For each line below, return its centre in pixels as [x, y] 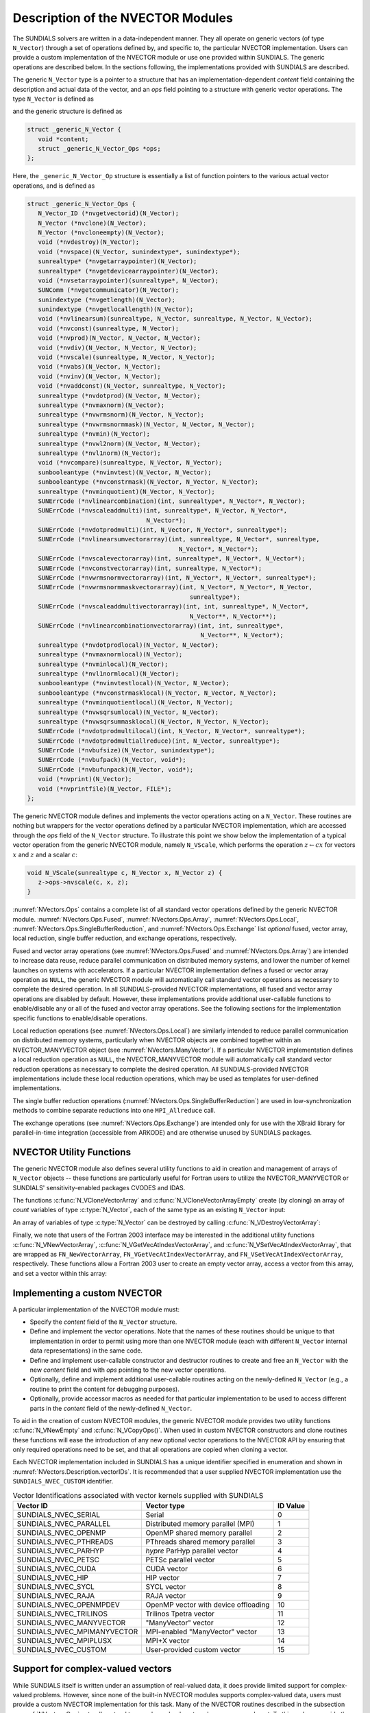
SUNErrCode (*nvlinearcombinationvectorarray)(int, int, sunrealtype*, [161, 626]
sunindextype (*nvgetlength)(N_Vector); [107, 299]
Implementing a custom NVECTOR [87, 1293]
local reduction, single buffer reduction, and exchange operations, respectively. [125, 938]
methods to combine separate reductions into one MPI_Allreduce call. [114, 1111]
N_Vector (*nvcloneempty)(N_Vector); [101, 232]
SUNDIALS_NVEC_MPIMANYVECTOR [77, 1632]
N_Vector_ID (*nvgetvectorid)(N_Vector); [109, 213]
